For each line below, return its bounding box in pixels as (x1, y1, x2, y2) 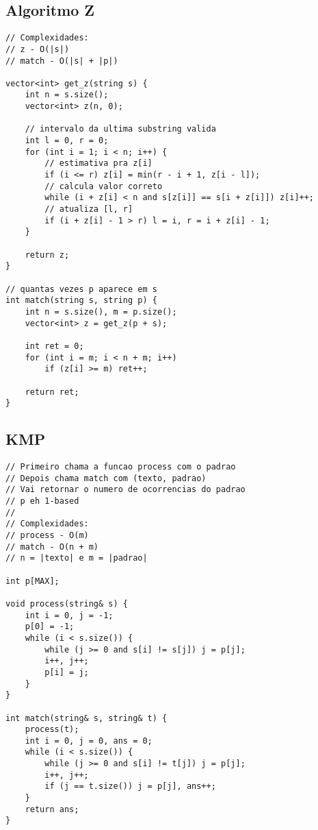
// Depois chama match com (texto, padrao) (5, 473, 207, 483)
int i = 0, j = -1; (25, 610, 114, 620)
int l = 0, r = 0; (25, 136, 109, 146)
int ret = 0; (25, 341, 84, 351)
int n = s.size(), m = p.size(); (25, 306, 177, 317)
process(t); (25, 724, 79, 735)
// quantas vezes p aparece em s (5, 284, 157, 294)
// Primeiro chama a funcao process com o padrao (5, 462, 236, 472)
